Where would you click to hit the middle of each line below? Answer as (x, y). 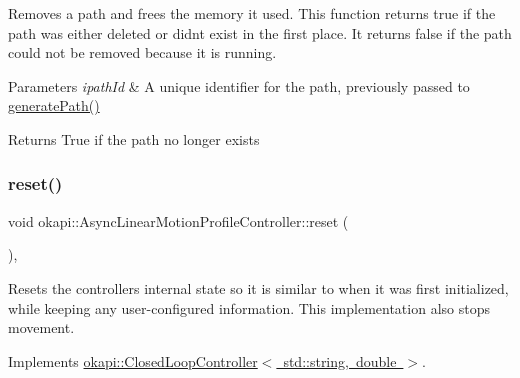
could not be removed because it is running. (142, 52)
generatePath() (54, 105)
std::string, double (340, 360)
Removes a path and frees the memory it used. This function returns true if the (252, 13)
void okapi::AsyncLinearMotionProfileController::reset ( (178, 220)
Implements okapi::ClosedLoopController (133, 360)
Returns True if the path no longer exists (134, 138)
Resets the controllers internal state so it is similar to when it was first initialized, (258, 287)
